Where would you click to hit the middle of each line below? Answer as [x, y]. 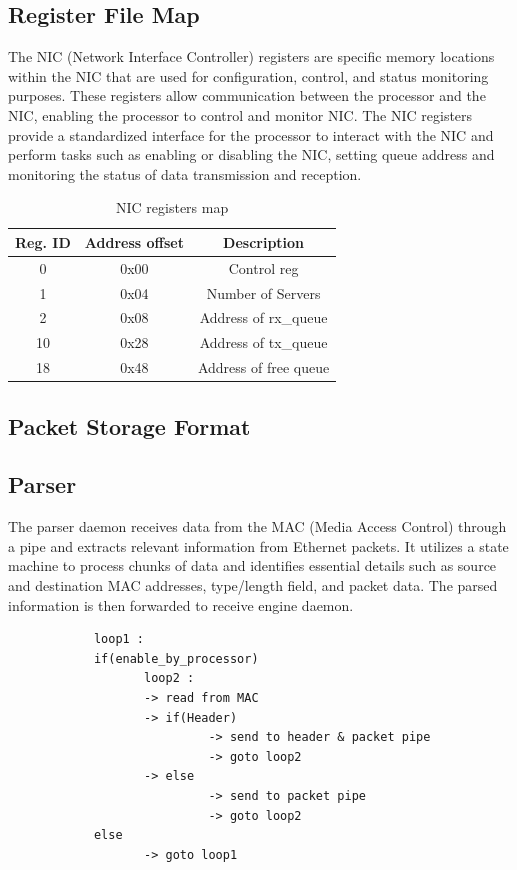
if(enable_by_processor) [176, 658]
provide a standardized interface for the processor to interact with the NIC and [251, 134]
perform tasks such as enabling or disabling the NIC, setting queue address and [251, 154]
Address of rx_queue [263, 317]
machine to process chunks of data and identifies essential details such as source [252, 565]
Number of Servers [263, 292]
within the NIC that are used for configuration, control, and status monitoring [248, 75]
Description [264, 241]
